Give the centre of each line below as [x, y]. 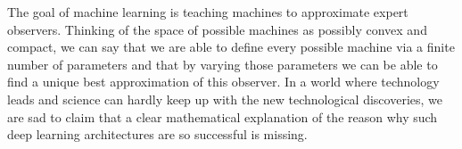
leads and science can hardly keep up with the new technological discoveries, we [225, 99]
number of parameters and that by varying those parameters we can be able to [223, 64]
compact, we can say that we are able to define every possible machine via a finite [231, 47]
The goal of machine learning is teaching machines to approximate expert [208, 12]
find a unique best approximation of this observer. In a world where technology [223, 82]
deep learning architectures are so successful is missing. [157, 134]
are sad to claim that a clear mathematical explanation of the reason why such [223, 116]
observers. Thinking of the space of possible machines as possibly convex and [217, 29]
